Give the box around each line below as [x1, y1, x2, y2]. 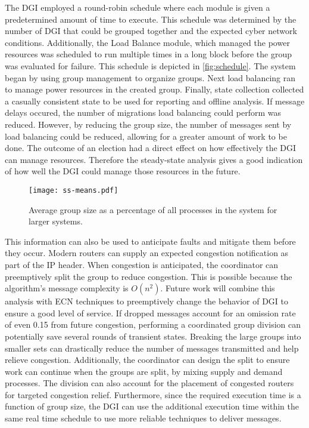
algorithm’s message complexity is [5, 282, 129, 294]
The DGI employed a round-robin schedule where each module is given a [5, 1, 270, 13]
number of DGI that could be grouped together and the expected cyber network [5, 24, 297, 37]
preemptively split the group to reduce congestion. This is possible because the [5, 270, 292, 282]
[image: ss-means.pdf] [29, 186, 118, 195]
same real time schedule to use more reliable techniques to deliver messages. [5, 412, 282, 424]
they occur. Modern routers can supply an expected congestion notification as [5, 247, 289, 259]
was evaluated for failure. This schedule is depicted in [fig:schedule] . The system [5, 59, 296, 72]
